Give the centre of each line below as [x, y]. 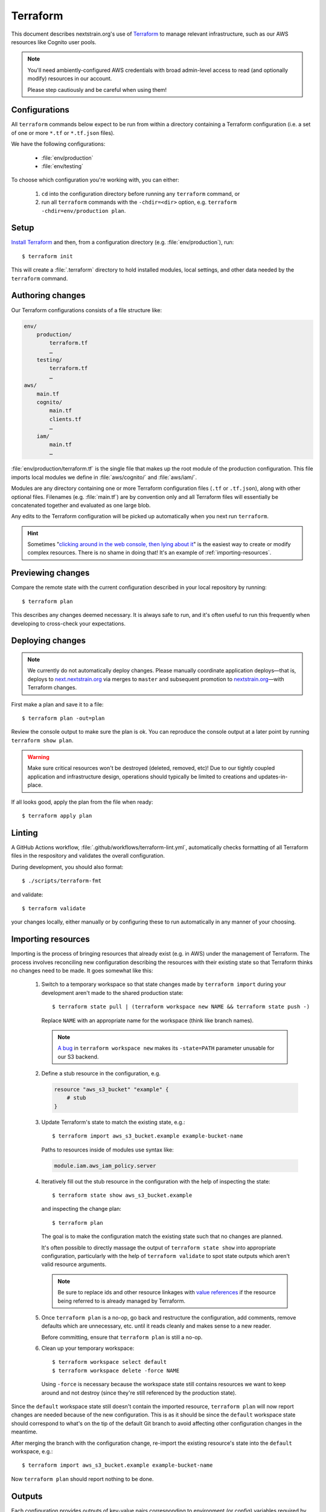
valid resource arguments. [74, 1265]
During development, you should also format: [67, 867]
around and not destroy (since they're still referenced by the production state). [139, 1393]
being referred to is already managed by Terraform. [121, 1301]
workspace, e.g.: [32, 1451]
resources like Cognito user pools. [54, 42]
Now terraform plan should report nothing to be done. [82, 1479]
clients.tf [65, 419]
